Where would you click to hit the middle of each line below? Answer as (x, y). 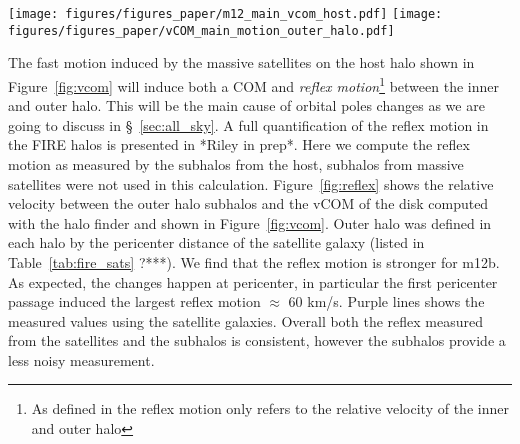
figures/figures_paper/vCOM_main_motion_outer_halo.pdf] (201, 30)
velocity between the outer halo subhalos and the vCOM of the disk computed (248, 203)
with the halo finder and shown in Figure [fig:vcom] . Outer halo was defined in (250, 222)
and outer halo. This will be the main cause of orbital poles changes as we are (246, 105)
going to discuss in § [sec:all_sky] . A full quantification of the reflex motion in (248, 124)
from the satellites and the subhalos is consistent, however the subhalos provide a (257, 340)
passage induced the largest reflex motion (134, 301)
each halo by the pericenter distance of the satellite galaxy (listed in (216, 242)
